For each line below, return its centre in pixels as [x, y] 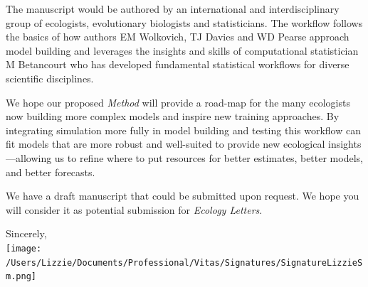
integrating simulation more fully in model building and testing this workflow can [183, 130]
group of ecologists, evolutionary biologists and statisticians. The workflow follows [184, 22]
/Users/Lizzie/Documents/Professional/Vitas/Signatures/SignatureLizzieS [184, 262]
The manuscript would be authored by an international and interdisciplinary [173, 9]
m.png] [21, 277]
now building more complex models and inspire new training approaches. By [173, 116]
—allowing [29, 157]
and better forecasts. [51, 172]
